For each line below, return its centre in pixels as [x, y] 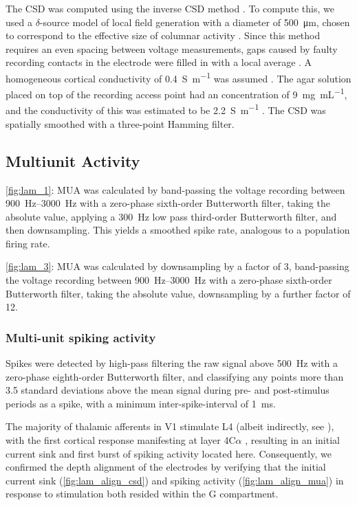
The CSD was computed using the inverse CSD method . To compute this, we [170, 8]
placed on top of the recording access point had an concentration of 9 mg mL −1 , [176, 93]
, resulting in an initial [292, 440]
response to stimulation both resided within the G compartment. [142, 494]
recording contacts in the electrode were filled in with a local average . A [159, 62]
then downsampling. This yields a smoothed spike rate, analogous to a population [178, 230]
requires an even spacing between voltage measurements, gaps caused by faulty [172, 48]
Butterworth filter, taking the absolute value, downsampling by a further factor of [178, 293]
